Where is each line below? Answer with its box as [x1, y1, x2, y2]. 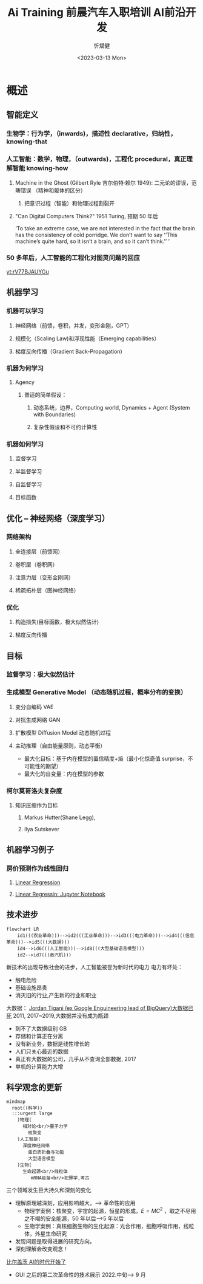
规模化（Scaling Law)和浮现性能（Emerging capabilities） [15, 335, 160, 342]
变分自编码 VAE [15, 703, 54, 710]
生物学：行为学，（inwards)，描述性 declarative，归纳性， [6, 129, 177, 138]
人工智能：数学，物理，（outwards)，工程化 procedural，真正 [6, 155, 187, 163]
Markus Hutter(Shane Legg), [24, 814, 96, 821]
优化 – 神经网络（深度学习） [6, 513, 110, 523]
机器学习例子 [6, 845, 55, 855]
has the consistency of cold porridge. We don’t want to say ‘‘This [15, 231, 178, 238]
